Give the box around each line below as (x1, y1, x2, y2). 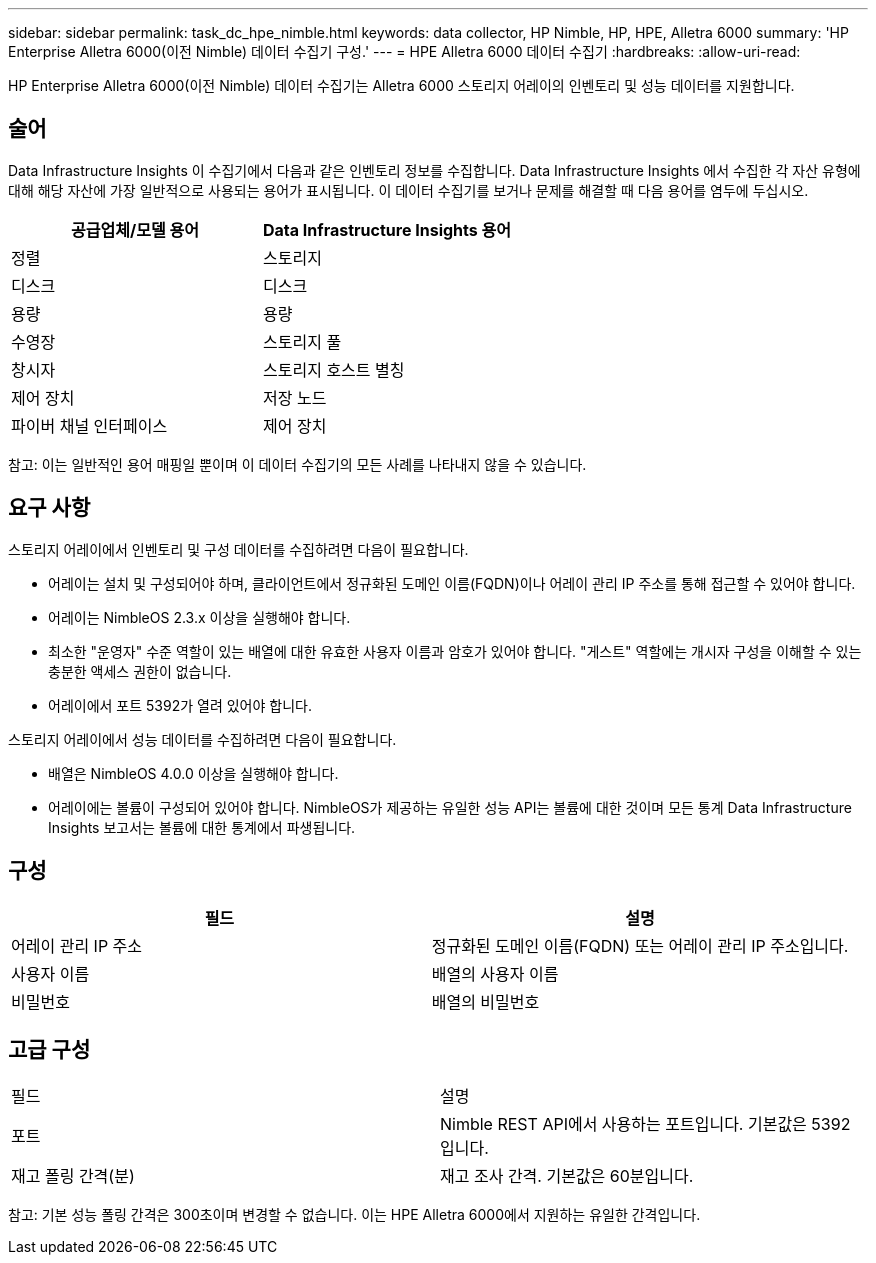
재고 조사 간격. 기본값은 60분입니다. (440, 1166, 694, 1187)
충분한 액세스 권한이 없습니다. (48, 662, 232, 680)
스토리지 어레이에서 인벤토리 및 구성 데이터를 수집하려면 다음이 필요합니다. (8, 540, 469, 558)
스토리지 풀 (263, 331, 342, 352)
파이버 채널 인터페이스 (11, 415, 168, 436)
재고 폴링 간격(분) (11, 1166, 135, 1187)
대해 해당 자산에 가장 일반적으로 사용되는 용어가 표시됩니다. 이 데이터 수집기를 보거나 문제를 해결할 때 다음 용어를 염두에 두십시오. (8, 181, 809, 199)
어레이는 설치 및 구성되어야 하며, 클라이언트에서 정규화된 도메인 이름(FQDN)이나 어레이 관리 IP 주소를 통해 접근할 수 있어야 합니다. (48, 574, 856, 592)
